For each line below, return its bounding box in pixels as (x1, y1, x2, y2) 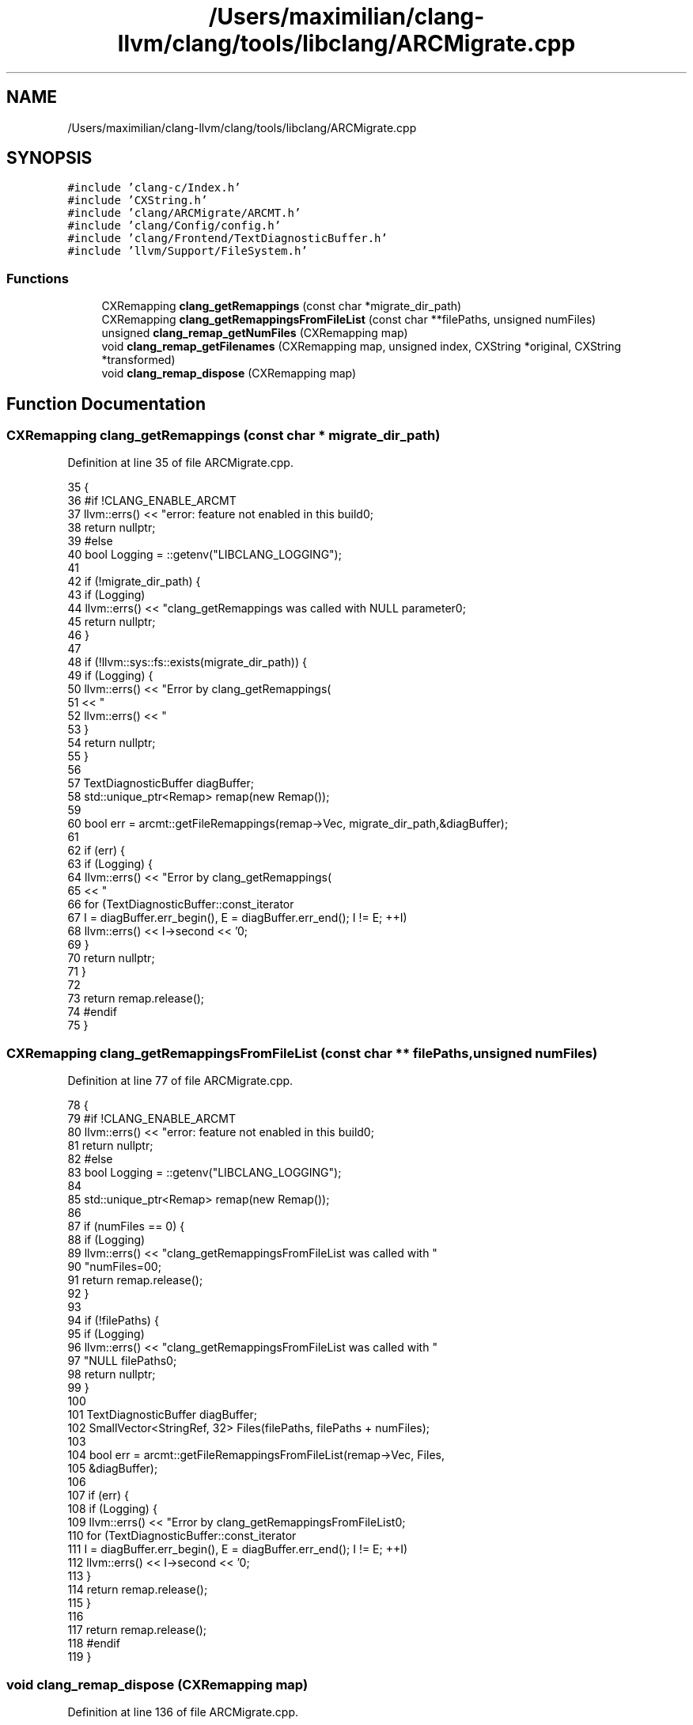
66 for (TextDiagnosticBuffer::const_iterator (67, 897, 294, 912)
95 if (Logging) (67, 1327, 145, 1341)
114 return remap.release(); (67, 1583, 208, 1597)
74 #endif (67, 1005, 117, 1019)
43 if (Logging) (67, 588, 146, 602)
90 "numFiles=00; (67, 1260, 161, 1274)
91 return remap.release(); (67, 1273, 203, 1287)
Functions (6, 270, 69, 286)
